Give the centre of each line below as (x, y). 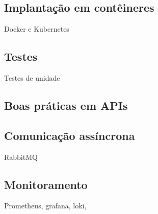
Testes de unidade (32, 78)
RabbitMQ (21, 157)
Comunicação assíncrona (70, 135)
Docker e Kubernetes (37, 29)
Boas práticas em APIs (66, 105)
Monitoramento (46, 184)
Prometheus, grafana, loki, (45, 206)
